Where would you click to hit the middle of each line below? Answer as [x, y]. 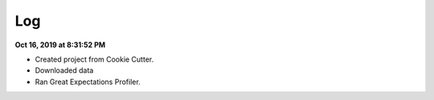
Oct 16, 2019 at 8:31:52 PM [60, 45]
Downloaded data [64, 70]
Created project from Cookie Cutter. [94, 59]
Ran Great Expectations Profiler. [88, 82]
